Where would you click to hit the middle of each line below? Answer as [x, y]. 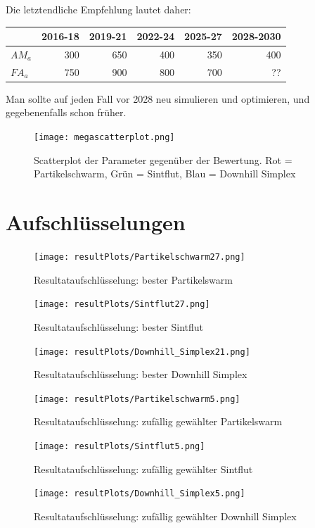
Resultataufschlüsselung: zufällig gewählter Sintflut [143, 469]
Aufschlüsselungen [96, 222]
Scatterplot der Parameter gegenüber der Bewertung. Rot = [163, 159]
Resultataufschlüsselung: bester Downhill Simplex [141, 374]
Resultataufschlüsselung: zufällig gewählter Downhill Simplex [165, 516]
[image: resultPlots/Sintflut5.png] [120, 447]
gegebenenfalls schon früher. [66, 112]
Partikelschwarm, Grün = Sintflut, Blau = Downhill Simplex [165, 174]
